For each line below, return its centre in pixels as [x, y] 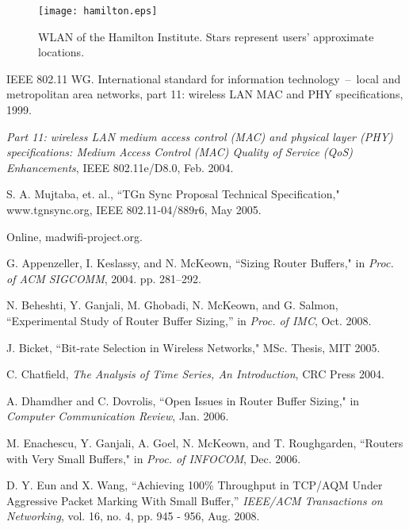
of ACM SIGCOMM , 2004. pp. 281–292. [104, 278]
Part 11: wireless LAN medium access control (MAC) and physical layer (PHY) [200, 136]
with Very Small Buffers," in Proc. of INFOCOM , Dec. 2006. [154, 458]
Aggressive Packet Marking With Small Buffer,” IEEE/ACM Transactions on [195, 500]
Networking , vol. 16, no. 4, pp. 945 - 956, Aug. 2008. [133, 516]
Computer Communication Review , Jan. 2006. [118, 416]
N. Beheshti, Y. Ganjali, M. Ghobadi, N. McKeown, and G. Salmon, [172, 305]
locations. [61, 52]
